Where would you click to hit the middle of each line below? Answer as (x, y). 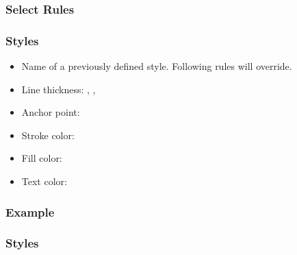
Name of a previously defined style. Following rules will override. (157, 66)
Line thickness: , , (59, 89)
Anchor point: (51, 112)
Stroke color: (48, 135)
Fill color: (42, 158)
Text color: (44, 181)
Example (30, 211)
